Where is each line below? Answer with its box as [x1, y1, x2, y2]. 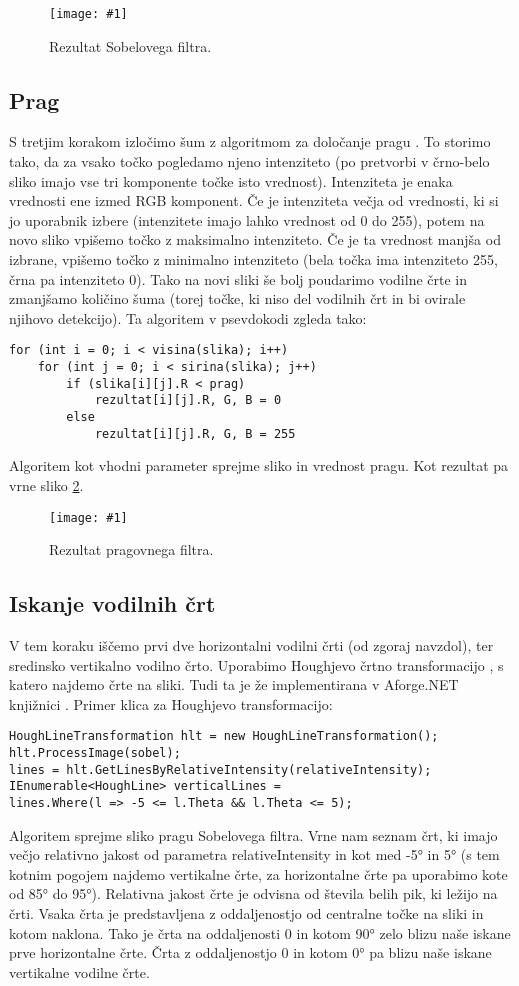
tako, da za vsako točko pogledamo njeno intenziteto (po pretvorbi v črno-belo [9, 151, 490, 172]
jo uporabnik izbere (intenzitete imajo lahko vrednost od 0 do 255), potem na [9, 209, 485, 230]
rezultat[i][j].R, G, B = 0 [94, 393, 282, 408]
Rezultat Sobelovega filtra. [49, 35, 212, 56]
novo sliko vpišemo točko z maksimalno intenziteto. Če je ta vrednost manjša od [9, 229, 501, 250]
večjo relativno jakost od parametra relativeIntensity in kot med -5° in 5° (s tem [9, 844, 500, 865]
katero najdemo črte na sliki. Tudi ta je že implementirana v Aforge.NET [9, 674, 459, 695]
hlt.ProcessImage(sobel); [9, 746, 181, 760]
